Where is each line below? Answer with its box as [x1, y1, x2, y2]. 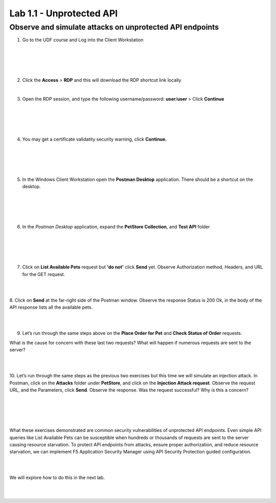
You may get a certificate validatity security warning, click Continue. [22, 136, 167, 143]
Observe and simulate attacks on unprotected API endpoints [9, 22, 219, 32]
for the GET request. [22, 271, 65, 277]
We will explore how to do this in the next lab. [9, 474, 105, 481]
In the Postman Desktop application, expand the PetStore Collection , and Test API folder [22, 224, 211, 230]
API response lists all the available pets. [9, 304, 93, 310]
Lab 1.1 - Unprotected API [9, 8, 118, 19]
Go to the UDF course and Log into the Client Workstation [22, 37, 144, 43]
